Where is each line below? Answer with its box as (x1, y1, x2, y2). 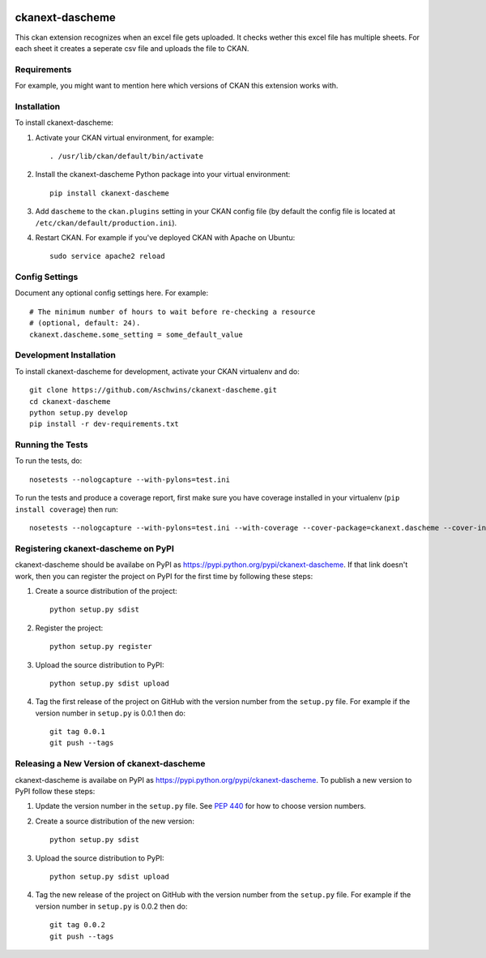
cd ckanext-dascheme (29, 397, 111, 406)
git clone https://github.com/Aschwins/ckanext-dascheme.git (29, 385, 277, 395)
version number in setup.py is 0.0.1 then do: (35, 708, 186, 718)
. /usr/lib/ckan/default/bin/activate (49, 151, 204, 161)
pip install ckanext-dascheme (49, 188, 170, 198)
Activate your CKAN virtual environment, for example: (35, 132, 215, 142)
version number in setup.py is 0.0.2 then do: (35, 901, 188, 911)
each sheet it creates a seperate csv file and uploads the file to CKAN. (15, 43, 249, 53)
